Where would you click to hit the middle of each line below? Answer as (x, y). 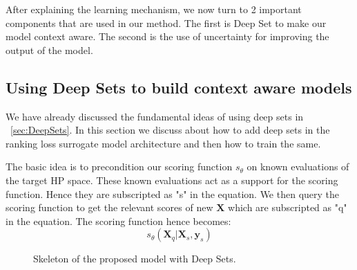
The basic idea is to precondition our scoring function (119, 166)
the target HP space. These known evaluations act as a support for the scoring (172, 180)
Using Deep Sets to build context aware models (179, 87)
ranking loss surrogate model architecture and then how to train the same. (163, 143)
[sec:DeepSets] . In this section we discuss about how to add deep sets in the (170, 130)
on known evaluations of (298, 166)
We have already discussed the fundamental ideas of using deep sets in (155, 116)
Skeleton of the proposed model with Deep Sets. (135, 259)
